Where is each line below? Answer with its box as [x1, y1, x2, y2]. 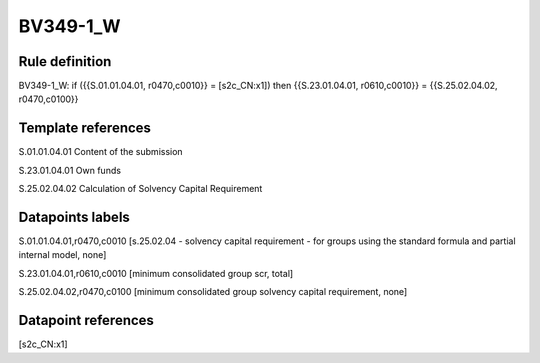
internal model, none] [18, 249, 107, 261]
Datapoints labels [18, 208, 130, 225]
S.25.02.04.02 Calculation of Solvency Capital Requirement [18, 183, 263, 195]
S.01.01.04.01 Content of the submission [18, 146, 184, 158]
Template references [18, 120, 152, 137]
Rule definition [18, 53, 112, 70]
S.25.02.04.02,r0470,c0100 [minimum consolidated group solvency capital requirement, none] [18, 286, 408, 298]
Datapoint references [18, 312, 155, 329]
